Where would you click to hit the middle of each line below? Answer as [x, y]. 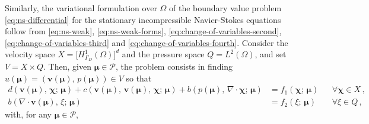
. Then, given [67, 66]
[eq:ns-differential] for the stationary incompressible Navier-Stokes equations [143, 19]
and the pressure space [163, 54]
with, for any [28, 114]
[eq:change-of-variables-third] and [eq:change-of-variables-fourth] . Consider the [147, 42]
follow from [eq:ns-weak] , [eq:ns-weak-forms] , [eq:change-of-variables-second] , [143, 31]
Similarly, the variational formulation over [81, 8]
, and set [271, 54]
